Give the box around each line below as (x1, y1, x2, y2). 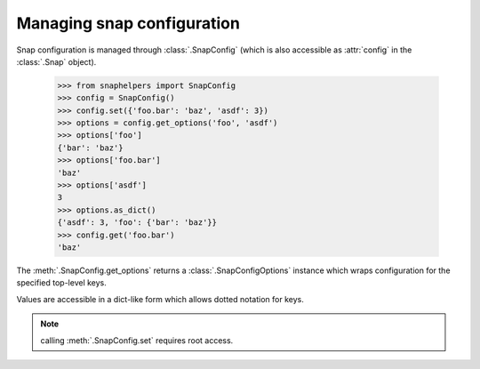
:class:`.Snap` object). (16, 56, 97, 67)
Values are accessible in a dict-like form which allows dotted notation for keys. (16, 293, 304, 304)
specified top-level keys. (16, 277, 107, 288)
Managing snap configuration (16, 13, 240, 33)
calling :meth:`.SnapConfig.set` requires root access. (40, 334, 234, 346)
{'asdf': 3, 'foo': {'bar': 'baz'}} (57, 218, 218, 228)
